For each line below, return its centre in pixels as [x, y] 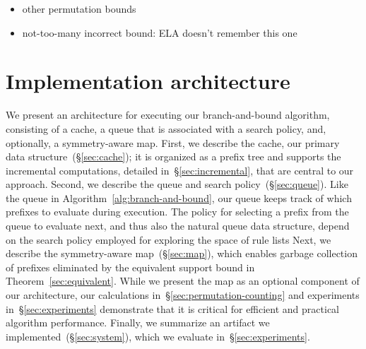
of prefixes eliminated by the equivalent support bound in [130, 267]
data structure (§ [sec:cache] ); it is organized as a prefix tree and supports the [173, 156]
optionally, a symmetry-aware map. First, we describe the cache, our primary [173, 142]
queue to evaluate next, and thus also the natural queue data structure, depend [178, 226]
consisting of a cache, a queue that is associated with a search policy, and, [166, 128]
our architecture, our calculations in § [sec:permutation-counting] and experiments [183, 295]
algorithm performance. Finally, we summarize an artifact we [138, 323]
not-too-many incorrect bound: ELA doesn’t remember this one [160, 32]
